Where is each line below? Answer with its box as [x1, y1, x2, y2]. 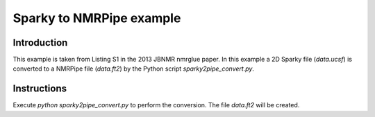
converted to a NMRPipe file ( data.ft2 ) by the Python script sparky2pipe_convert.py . [12, 64, 255, 73]
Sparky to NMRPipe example [12, 10, 181, 26]
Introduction [12, 37, 68, 48]
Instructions [12, 83, 67, 95]
